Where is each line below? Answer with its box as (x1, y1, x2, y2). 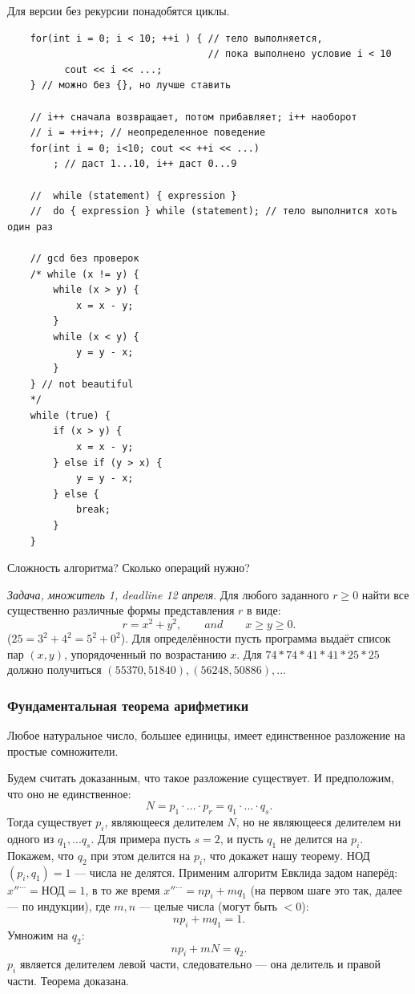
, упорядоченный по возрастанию (63, 645, 227, 662)
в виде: (246, 602, 281, 619)
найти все (361, 586, 409, 602)
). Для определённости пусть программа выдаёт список (120, 630, 391, 647)
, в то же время (85, 881, 160, 898)
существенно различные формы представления (7, 602, 235, 619)
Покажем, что (7, 846, 75, 863)
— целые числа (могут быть (139, 898, 277, 915)
